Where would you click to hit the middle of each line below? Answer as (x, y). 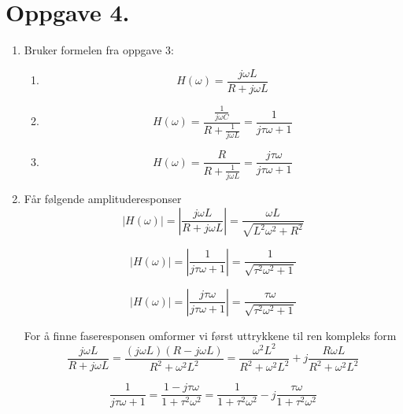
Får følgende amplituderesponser (103, 199)
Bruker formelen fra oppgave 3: (99, 50)
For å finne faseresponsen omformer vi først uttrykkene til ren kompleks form (210, 335)
